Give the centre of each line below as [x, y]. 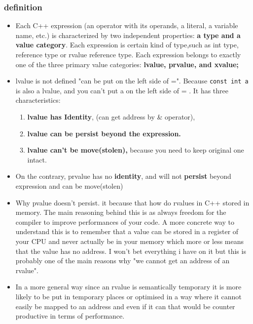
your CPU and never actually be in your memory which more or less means [130, 241]
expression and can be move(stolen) [69, 186]
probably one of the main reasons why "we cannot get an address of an [123, 261]
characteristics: [38, 100]
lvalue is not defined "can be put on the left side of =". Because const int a [132, 81]
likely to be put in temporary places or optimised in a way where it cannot [128, 296]
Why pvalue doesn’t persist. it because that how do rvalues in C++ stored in [132, 202]
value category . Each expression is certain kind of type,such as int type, [127, 45]
